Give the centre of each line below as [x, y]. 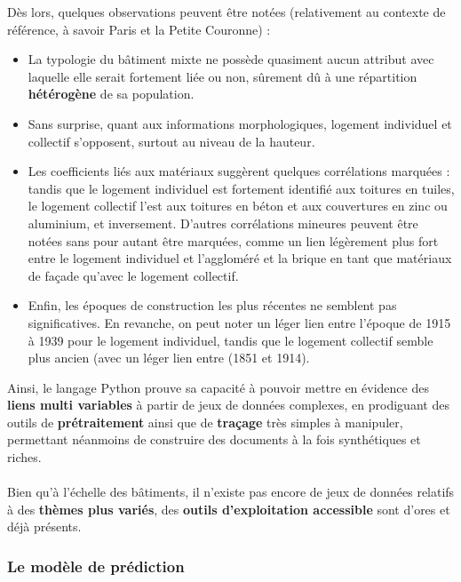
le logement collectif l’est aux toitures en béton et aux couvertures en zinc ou [238, 206]
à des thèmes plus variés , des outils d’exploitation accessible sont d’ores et [229, 509]
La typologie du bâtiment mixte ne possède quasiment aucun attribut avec [231, 59]
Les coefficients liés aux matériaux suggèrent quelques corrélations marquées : [239, 171]
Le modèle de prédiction [96, 566]
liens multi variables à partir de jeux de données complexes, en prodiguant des [228, 405]
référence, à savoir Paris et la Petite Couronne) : [139, 29]
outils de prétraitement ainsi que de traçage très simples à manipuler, [205, 422]
